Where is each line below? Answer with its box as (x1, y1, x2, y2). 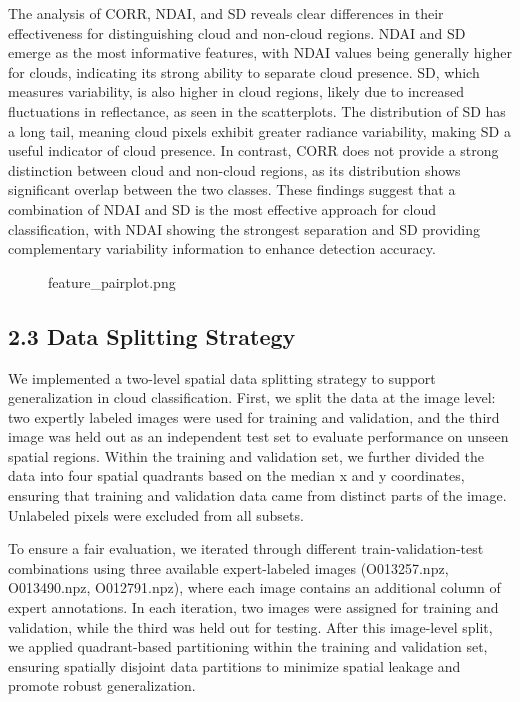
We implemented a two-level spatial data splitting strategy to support (8, 367, 436, 388)
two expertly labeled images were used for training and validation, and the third (8, 406, 500, 427)
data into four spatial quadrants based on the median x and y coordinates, (8, 465, 465, 486)
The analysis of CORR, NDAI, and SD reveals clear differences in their (8, 3, 444, 23)
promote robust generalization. (8, 675, 196, 696)
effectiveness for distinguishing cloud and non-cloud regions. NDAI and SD (8, 22, 466, 43)
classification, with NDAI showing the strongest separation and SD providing (8, 218, 480, 239)
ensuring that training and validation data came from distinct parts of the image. (8, 485, 507, 506)
